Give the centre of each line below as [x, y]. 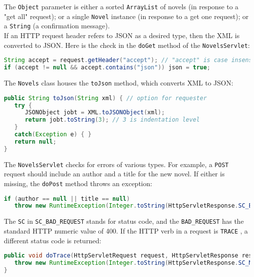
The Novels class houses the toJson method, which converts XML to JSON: [119, 82]
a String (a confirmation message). [57, 26]
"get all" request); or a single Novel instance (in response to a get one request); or [126, 16]
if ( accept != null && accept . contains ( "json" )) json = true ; [107, 68]
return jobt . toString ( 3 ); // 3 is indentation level [112, 120]
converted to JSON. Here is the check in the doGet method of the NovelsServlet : [127, 45]
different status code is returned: [53, 240]
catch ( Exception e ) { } [53, 134]
